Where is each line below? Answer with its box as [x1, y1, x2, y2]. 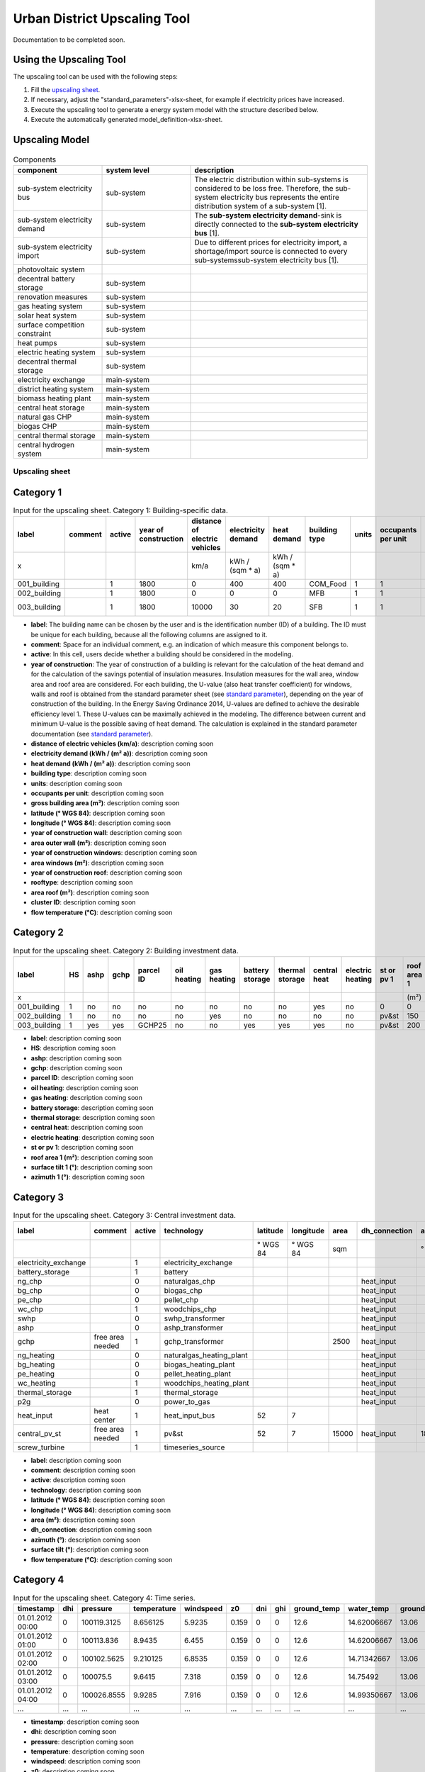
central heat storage [17, 403, 85, 413]
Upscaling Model [13, 133, 90, 145]
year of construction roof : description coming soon [30, 868, 183, 877]
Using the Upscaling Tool [13, 54, 127, 66]
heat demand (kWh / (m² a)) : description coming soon [30, 759, 191, 768]
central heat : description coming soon [30, 1123, 143, 1132]
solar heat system [17, 310, 77, 320]
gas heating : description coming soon [30, 1094, 143, 1102]
